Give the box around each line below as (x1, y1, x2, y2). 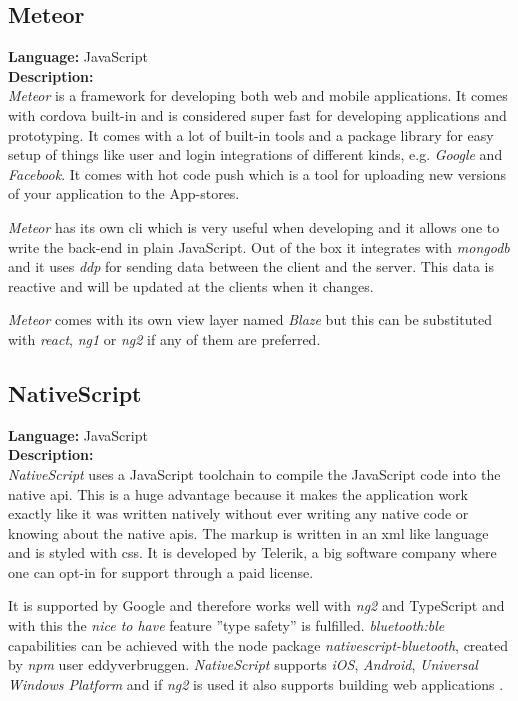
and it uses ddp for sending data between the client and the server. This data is (8, 256, 494, 277)
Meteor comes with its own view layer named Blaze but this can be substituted (8, 309, 492, 330)
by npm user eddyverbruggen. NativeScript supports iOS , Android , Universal (8, 654, 478, 675)
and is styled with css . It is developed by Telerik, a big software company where (8, 542, 497, 563)
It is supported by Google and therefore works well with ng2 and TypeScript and (8, 595, 505, 616)
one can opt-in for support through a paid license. (8, 561, 314, 582)
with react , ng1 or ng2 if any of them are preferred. (8, 328, 321, 349)
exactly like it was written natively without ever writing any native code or (8, 503, 469, 524)
